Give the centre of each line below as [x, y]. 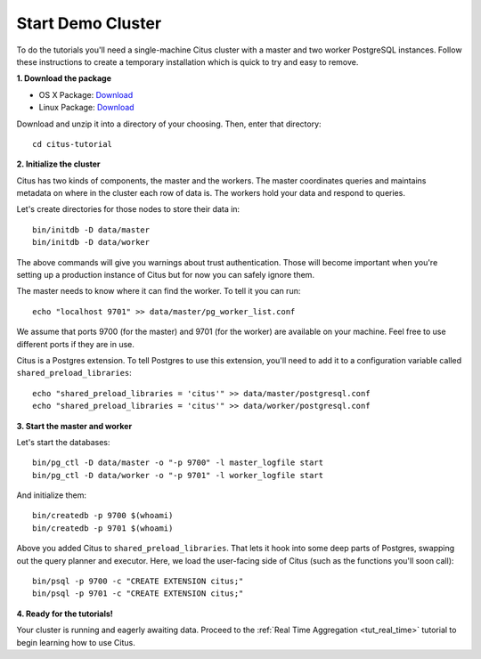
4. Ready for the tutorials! [65, 614]
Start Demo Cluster [89, 23]
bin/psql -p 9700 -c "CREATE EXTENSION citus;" [138, 582]
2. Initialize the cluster [59, 164]
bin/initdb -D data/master [91, 230]
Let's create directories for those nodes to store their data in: [128, 209]
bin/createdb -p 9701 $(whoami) [103, 528]
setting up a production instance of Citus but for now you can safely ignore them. [166, 275]
